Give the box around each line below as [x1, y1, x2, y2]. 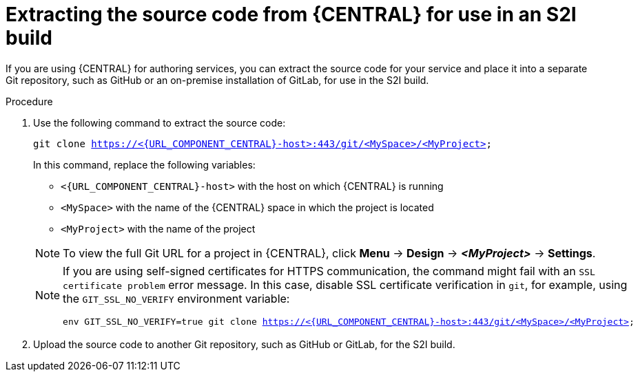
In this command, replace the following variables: [33, 158, 256, 171]
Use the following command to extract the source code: [33, 116, 286, 129]
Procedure [6, 95, 53, 107]
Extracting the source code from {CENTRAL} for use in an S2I [6, 3, 577, 26]
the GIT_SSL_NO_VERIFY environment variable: [63, 291, 290, 305]
